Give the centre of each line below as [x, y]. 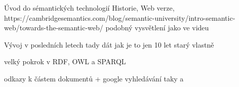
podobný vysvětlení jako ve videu [157, 28]
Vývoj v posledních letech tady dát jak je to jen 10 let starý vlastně [109, 44]
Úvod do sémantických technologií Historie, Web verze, [89, 8]
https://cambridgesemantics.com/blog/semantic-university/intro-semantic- [120, 17]
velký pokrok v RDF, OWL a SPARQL [65, 61]
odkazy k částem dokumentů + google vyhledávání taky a [94, 78]
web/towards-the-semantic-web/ [54, 28]
